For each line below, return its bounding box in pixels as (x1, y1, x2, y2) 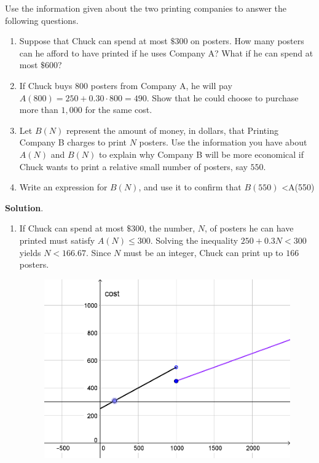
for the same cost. (85, 103, 152, 116)
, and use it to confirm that (138, 181, 242, 193)
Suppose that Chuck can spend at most (19, 34, 168, 47)
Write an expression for (19, 181, 108, 193)
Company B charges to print (19, 136, 127, 149)
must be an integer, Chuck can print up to (123, 246, 283, 259)
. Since (85, 246, 111, 259)
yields (19, 246, 41, 259)
